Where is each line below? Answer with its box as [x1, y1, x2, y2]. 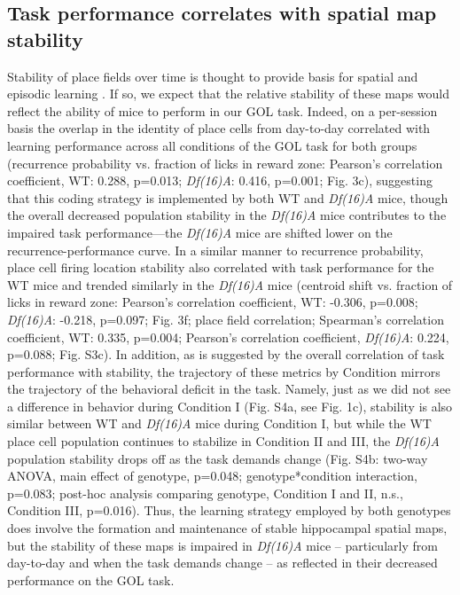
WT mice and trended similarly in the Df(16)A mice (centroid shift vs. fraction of [7, 275, 453, 294]
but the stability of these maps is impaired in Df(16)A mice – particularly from [7, 536, 438, 554]
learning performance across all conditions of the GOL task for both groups [7, 136, 417, 154]
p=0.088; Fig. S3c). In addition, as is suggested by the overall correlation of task [7, 345, 445, 364]
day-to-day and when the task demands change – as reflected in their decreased [7, 553, 438, 572]
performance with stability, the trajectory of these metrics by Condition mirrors [7, 362, 441, 380]
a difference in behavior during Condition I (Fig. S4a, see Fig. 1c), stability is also [7, 396, 453, 415]
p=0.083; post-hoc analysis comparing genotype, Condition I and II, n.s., [7, 483, 403, 502]
